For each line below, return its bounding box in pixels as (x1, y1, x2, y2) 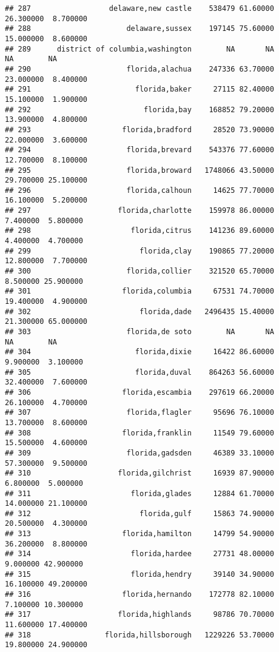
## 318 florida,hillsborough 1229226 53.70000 (5, 630, 274, 639)
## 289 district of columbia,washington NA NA (5, 44, 274, 53)
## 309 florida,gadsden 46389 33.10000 (5, 448, 274, 457)
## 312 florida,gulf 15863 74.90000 (5, 509, 274, 518)
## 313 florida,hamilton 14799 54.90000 (5, 529, 274, 539)
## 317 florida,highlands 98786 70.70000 (5, 610, 274, 619)
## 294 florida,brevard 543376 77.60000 (5, 146, 274, 155)
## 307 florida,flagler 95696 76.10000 (5, 408, 274, 417)
